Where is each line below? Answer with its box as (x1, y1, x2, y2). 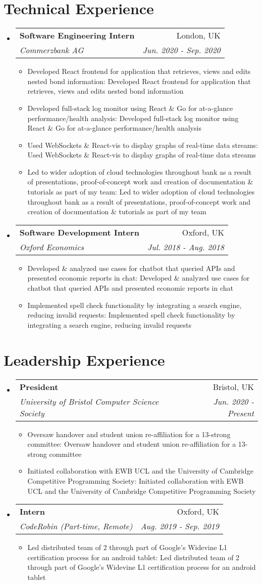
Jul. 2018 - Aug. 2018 (147, 241, 224, 253)
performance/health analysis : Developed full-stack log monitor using (27, 112, 239, 123)
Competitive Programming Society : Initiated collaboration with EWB (27, 475, 244, 486)
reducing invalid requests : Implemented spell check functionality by (27, 309, 235, 320)
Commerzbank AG (19, 44, 84, 56)
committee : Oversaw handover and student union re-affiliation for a (27, 439, 236, 449)
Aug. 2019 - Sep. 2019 (140, 520, 219, 532)
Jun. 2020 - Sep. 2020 (142, 44, 221, 56)
